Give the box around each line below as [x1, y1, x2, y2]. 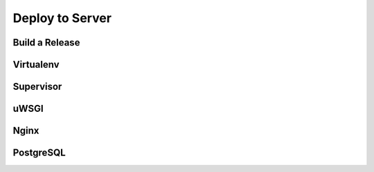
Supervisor [12, 81, 62, 93]
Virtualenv [12, 59, 60, 70]
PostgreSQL [12, 147, 66, 159]
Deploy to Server [12, 10, 112, 26]
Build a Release [12, 37, 80, 48]
